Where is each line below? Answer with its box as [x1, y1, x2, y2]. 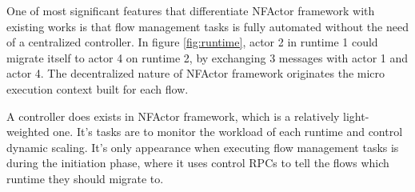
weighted [6, 123, 50, 140]
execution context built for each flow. [6, 80, 189, 97]
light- [343, 107, 369, 124]
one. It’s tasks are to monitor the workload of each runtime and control [53, 123, 403, 140]
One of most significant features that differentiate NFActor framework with [6, 2, 375, 18]
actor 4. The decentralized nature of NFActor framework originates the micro [6, 65, 385, 82]
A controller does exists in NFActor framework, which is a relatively [6, 107, 340, 124]
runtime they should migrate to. [6, 170, 164, 186]
